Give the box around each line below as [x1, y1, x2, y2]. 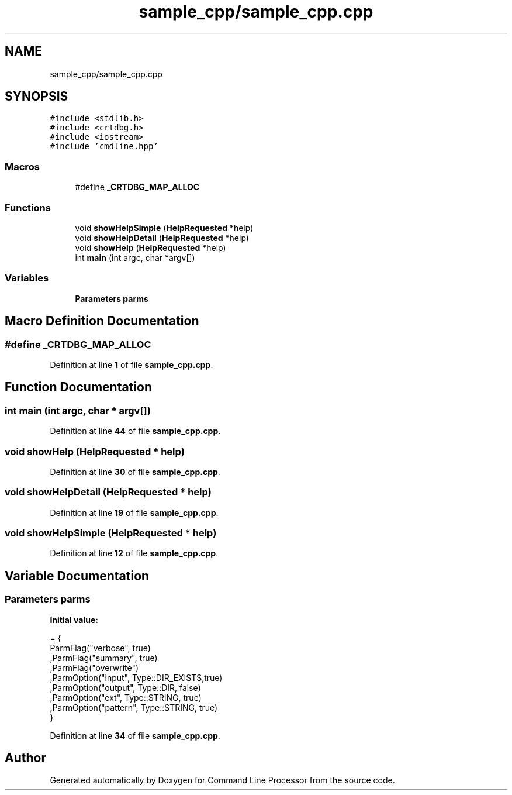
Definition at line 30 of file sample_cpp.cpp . [50, 466, 220, 477]
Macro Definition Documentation [5, 314, 199, 329]
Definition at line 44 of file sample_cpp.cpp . [50, 426, 221, 436]
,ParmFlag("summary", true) [50, 652, 158, 663]
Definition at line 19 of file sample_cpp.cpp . [50, 507, 219, 518]
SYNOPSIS [5, 89, 68, 104]
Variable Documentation [5, 568, 150, 583]
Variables [5, 272, 49, 284]
